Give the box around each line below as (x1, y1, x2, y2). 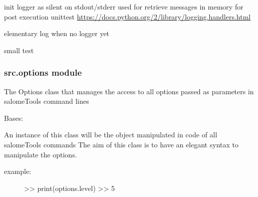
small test (4, 45, 34, 55)
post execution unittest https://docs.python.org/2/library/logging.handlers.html (4, 11, 251, 22)
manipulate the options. (4, 149, 77, 159)
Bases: (4, 112, 24, 123)
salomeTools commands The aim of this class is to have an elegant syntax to (4, 139, 238, 149)
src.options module (4, 66, 82, 79)
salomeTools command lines (4, 96, 89, 106)
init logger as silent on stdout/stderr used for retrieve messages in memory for (4, 2, 243, 12)
